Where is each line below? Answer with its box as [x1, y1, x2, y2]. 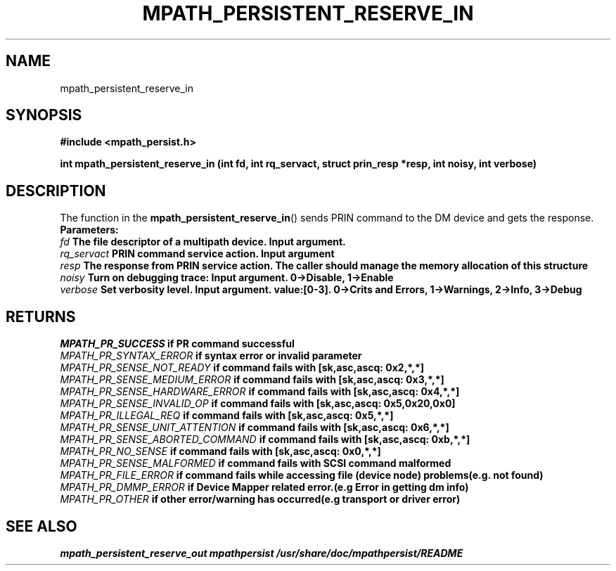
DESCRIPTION [6, 181, 106, 200]
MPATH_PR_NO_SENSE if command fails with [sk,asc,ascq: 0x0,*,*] [60, 445, 381, 458]
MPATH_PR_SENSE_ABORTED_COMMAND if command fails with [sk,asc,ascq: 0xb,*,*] [60, 433, 470, 446]
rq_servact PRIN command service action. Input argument [60, 248, 335, 260]
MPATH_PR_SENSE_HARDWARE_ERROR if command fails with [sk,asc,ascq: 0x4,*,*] [60, 385, 460, 398]
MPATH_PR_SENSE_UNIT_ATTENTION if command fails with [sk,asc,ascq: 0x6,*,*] [60, 421, 449, 434]
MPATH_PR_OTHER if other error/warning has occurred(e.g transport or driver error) [60, 493, 461, 506]
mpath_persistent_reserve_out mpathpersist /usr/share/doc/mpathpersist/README [60, 546, 463, 559]
